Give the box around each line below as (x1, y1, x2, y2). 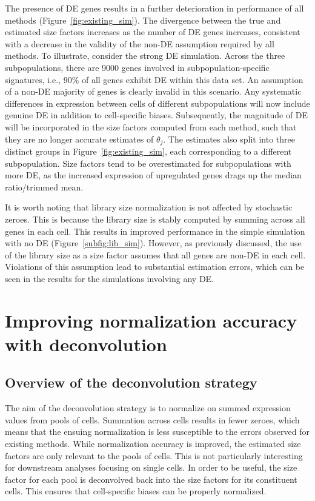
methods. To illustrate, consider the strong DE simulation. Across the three (5, 49, 285, 62)
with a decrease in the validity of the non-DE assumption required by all (5, 37, 274, 50)
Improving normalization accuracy (5, 308, 297, 332)
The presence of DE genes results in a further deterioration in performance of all (5, 2, 304, 14)
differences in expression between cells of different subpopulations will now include (5, 96, 310, 109)
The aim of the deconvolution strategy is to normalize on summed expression (5, 402, 291, 414)
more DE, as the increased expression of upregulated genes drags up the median (5, 169, 302, 181)
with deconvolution (5, 331, 167, 356)
